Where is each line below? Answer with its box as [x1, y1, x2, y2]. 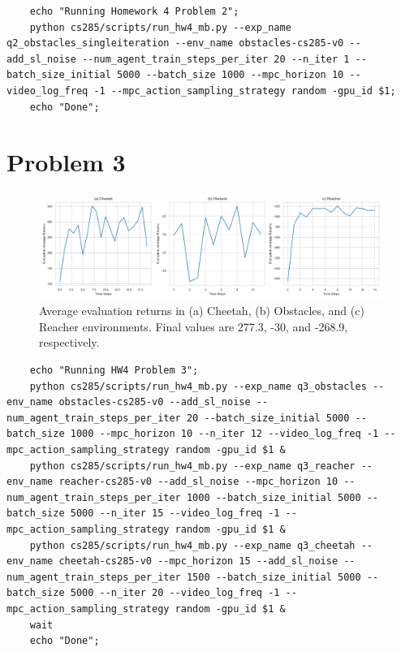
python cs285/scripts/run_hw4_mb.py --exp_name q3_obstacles [29, 380, 367, 392]
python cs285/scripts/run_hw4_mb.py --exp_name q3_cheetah [29, 539, 356, 551]
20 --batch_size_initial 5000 [186, 412, 350, 424]
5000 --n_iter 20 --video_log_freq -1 [70, 587, 280, 599]
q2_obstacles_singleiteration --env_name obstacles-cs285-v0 [6, 37, 344, 50]
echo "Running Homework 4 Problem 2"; [29, 6, 239, 17]
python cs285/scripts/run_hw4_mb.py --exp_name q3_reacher [29, 460, 356, 472]
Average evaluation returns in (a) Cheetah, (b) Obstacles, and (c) [39, 302, 364, 319]
